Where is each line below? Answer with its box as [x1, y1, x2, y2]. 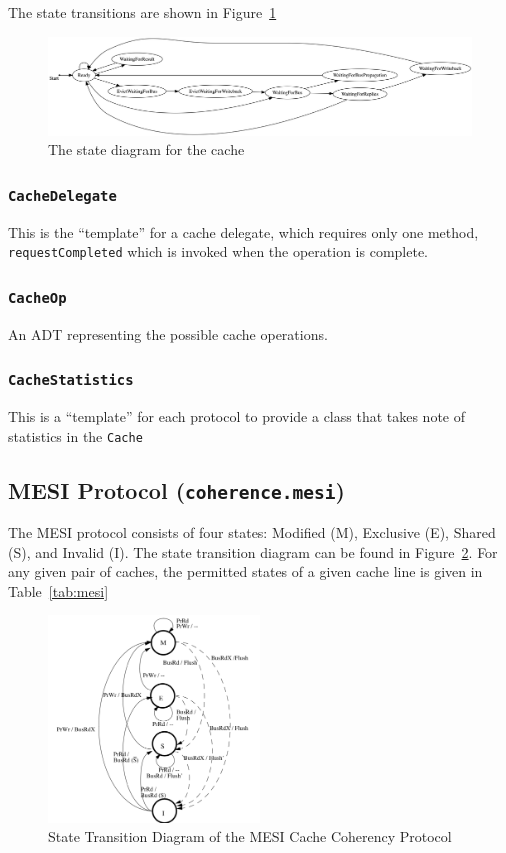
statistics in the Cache [8, 425, 143, 446]
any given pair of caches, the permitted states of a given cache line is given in [8, 561, 483, 582]
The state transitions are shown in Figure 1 [8, 2, 277, 22]
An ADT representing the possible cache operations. [8, 323, 328, 344]
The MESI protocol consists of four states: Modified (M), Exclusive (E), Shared [8, 521, 496, 542]
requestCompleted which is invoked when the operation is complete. [8, 241, 428, 262]
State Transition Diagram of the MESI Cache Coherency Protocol [48, 826, 452, 847]
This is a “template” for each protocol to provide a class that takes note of [8, 405, 466, 426]
